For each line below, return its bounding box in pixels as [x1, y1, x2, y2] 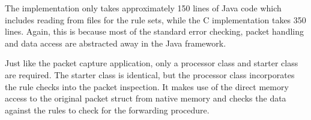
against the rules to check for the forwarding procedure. [5, 103, 210, 116]
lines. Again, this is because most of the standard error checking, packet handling [5, 25, 304, 38]
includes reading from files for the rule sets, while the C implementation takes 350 [5, 13, 306, 26]
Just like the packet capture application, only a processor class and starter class [5, 57, 298, 69]
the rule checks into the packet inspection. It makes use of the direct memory [5, 80, 289, 93]
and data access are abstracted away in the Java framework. [5, 36, 226, 49]
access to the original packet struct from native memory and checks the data [5, 92, 286, 104]
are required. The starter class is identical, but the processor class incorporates [5, 68, 295, 81]
